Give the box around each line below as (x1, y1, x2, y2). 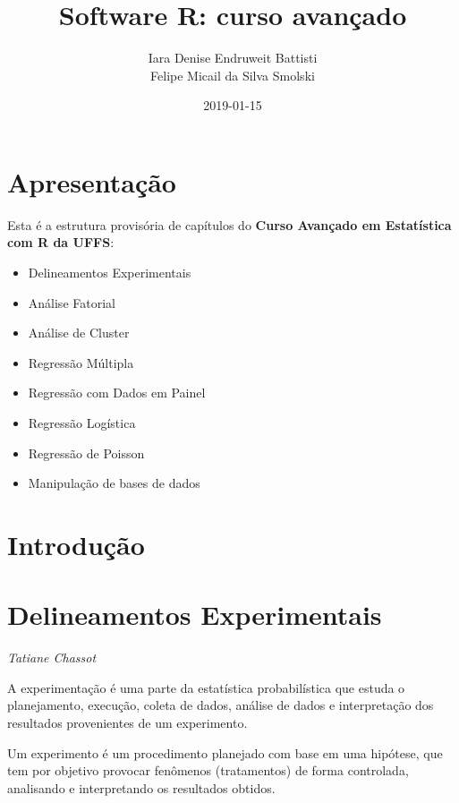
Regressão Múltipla (28, 353, 134, 372)
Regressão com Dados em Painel (28, 383, 206, 402)
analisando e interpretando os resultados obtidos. (7, 778, 276, 797)
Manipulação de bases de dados (28, 474, 200, 492)
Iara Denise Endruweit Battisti (148, 48, 318, 67)
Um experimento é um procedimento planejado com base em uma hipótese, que (7, 743, 443, 762)
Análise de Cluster (28, 323, 130, 342)
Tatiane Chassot (7, 648, 97, 667)
